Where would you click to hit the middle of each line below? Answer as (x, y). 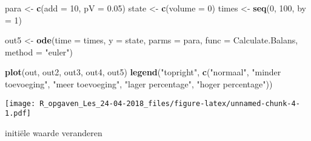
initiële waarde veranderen (54, 132)
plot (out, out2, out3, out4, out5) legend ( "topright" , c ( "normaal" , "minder (143, 72)
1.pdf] (18, 114)
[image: (20, 103)
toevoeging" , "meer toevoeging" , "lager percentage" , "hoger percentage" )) (139, 83)
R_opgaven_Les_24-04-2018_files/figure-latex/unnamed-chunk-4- (170, 103)
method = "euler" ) (39, 52)
